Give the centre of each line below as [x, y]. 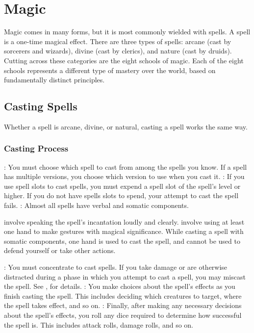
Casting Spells [41, 106]
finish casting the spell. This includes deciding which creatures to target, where [123, 295]
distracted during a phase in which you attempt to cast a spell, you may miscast [125, 276]
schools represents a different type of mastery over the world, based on [110, 70]
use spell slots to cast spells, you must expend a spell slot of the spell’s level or [122, 186]
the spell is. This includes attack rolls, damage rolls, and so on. [99, 324]
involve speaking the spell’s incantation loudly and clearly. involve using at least [124, 221]
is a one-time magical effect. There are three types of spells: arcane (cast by [118, 41]
